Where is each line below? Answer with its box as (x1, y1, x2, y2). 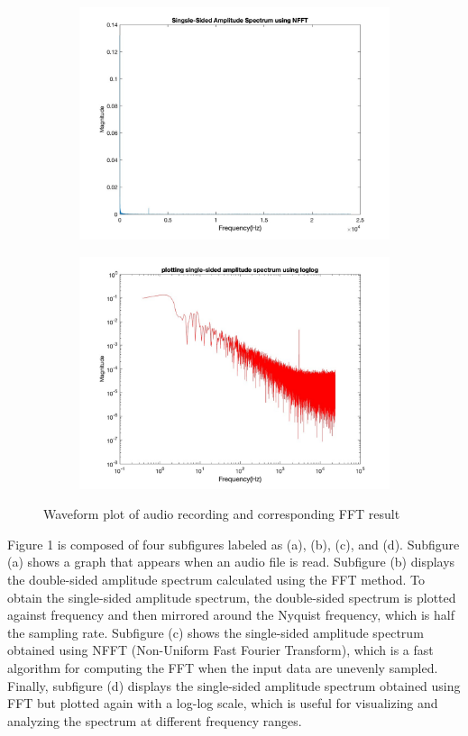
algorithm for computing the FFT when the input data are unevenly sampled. (7, 658, 438, 677)
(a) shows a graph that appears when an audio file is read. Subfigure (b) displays (7, 552, 455, 571)
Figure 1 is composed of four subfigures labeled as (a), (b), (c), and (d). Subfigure (7, 534, 460, 553)
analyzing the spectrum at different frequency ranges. (7, 711, 302, 730)
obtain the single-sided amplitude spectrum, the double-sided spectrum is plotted (7, 587, 456, 606)
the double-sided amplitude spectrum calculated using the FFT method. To (7, 569, 426, 588)
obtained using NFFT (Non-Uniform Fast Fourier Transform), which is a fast (7, 641, 434, 659)
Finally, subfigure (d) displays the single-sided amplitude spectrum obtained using (7, 676, 461, 695)
